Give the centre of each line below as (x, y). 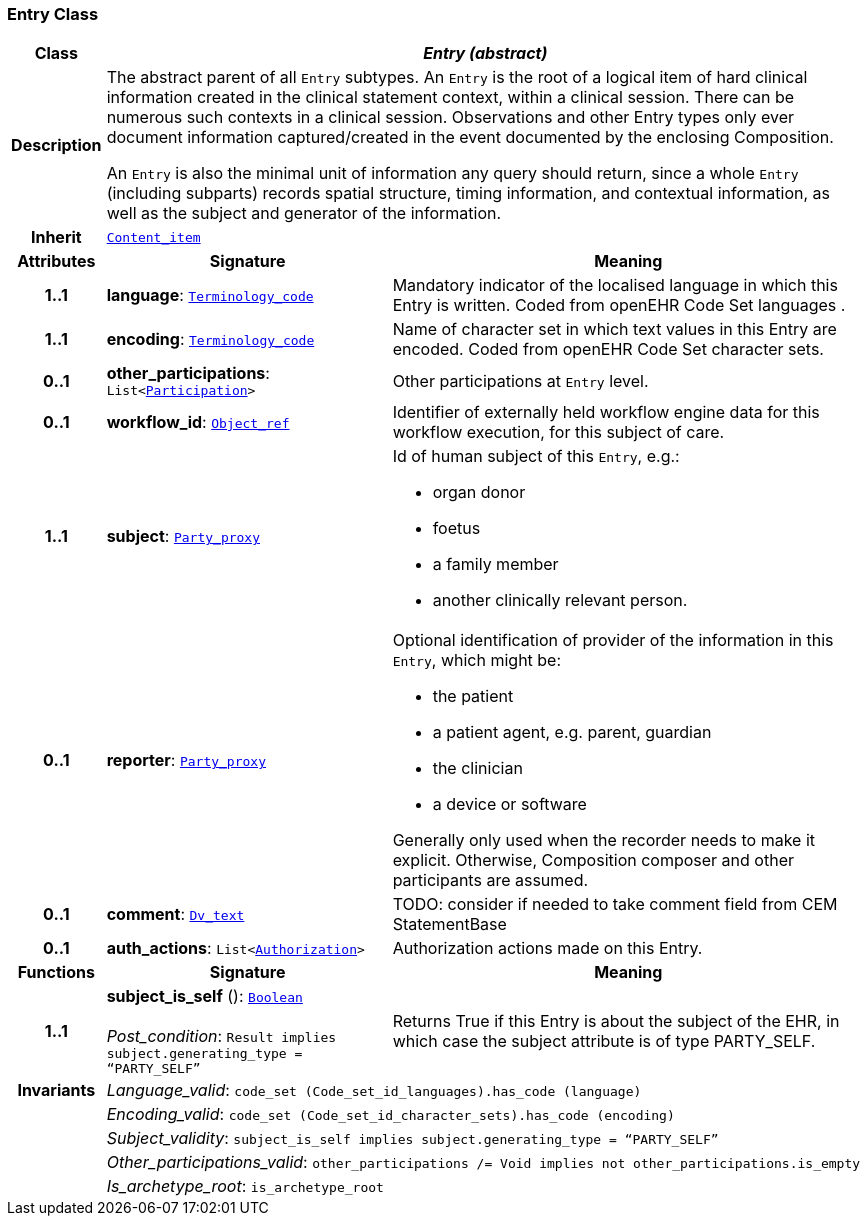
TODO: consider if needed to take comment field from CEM (615, 904)
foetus (456, 528)
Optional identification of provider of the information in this (613, 640)
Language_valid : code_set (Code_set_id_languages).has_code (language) (374, 1090)
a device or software (509, 804)
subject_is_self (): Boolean (204, 996)
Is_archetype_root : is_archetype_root (245, 1186)
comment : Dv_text (175, 914)
